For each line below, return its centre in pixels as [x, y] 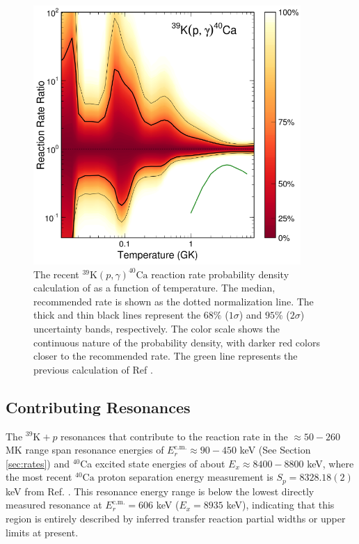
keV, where [330, 463]
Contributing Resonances [98, 407]
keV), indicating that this [280, 505]
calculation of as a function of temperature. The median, [154, 288]
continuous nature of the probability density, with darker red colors [177, 342]
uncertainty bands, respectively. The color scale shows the [157, 328]
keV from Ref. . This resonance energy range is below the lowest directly [160, 491]
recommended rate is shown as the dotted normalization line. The [174, 301]
